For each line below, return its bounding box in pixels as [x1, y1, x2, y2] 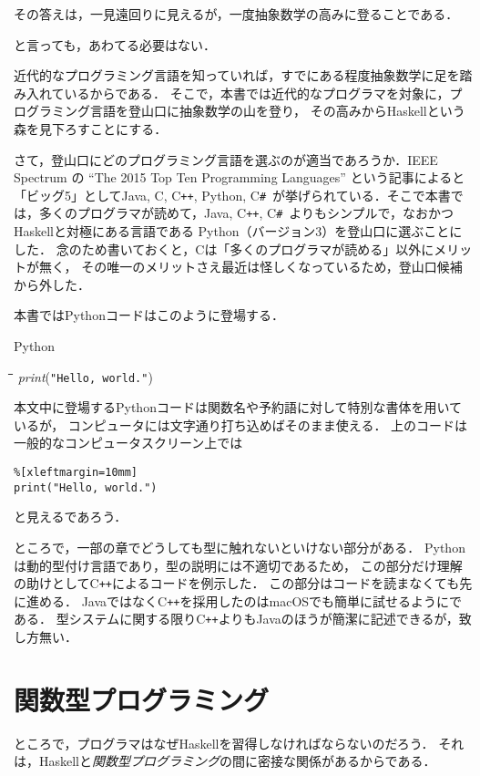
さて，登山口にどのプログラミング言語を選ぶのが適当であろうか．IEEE [14, 150, 438, 169]
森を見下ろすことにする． [14, 119, 168, 138]
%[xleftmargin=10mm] [14, 466, 138, 480]
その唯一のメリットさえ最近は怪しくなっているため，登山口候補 [81, 257, 463, 276]
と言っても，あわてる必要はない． [14, 35, 217, 54]
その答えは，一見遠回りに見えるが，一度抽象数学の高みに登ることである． [14, 5, 459, 23]
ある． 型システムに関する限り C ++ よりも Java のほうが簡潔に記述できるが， [14, 609, 459, 628]
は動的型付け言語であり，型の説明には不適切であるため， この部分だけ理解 [14, 555, 463, 574]
